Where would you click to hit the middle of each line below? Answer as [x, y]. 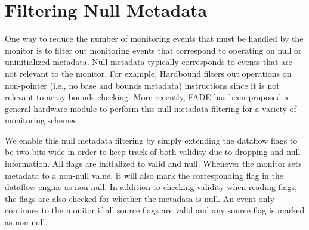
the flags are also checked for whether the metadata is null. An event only [140, 198]
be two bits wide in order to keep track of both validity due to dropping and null [153, 152]
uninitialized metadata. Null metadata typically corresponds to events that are [149, 62]
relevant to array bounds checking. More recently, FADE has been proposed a [147, 97]
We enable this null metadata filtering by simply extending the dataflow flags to [151, 140]
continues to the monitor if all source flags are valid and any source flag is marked [155, 210]
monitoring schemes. [42, 120]
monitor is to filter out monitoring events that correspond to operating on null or [153, 50]
